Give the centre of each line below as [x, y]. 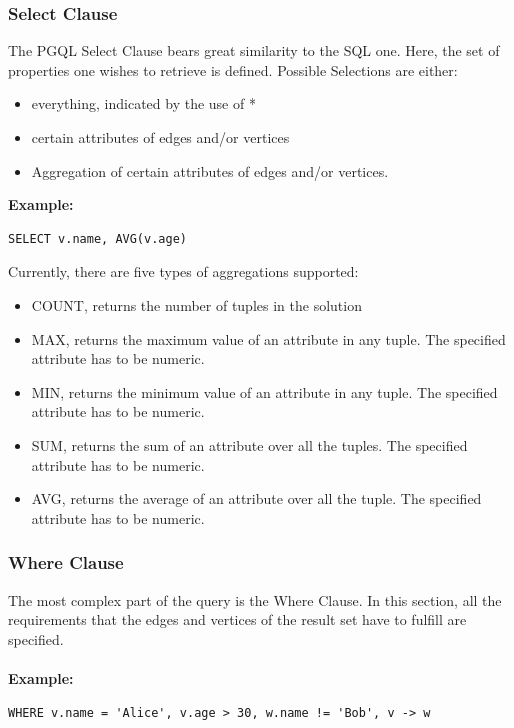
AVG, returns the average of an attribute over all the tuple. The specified [256, 498]
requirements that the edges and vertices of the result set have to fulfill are [237, 619]
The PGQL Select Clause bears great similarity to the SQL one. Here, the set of [254, 50]
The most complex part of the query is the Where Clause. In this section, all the [255, 599]
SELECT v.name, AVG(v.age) [97, 238]
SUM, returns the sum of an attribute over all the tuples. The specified [249, 444]
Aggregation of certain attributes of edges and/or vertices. [210, 170]
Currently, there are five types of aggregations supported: [183, 271]
